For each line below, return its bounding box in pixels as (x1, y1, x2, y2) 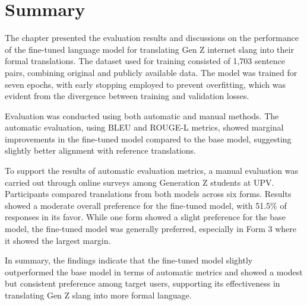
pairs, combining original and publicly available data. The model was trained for (5, 66, 297, 78)
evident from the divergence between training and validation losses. (5, 90, 249, 102)
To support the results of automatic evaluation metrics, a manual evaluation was (5, 164, 298, 177)
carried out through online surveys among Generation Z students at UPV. (5, 176, 274, 188)
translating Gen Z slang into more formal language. (5, 289, 192, 301)
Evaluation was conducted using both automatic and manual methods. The (5, 109, 279, 122)
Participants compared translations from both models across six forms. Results (5, 188, 292, 200)
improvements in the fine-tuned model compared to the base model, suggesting (5, 132, 292, 145)
